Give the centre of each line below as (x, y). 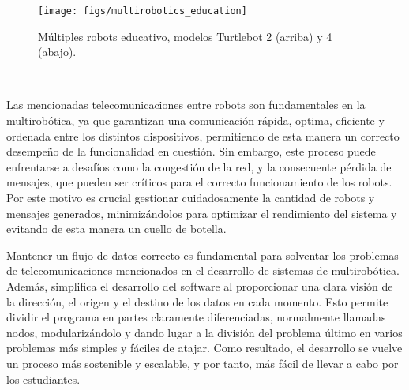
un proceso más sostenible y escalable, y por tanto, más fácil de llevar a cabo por (203, 363)
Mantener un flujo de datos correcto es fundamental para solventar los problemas (203, 255)
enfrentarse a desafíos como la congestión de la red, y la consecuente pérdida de (199, 166)
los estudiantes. (43, 379)
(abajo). (57, 52)
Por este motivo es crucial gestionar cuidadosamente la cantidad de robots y (191, 197)
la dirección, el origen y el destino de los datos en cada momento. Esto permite (197, 301)
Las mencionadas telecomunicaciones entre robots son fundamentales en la (186, 105)
